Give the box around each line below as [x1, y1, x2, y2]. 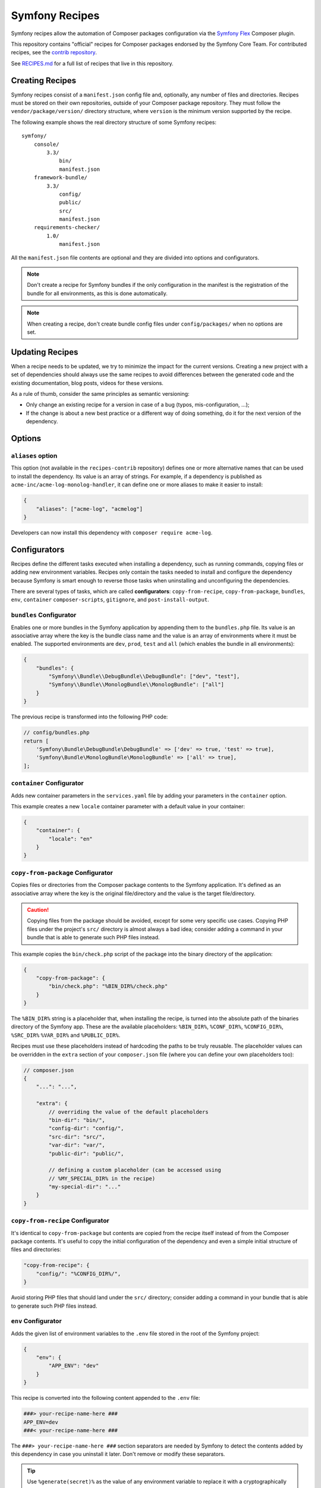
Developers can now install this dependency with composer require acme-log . [11, 529, 213, 536]
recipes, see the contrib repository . [11, 49, 97, 56]
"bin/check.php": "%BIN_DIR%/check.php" [48, 983, 168, 990]
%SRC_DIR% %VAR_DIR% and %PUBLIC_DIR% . [11, 1031, 121, 1039]
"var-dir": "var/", [48, 1142, 105, 1149]
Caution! [27, 906, 49, 913]
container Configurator [11, 779, 84, 787]
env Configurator [11, 1317, 62, 1326]
